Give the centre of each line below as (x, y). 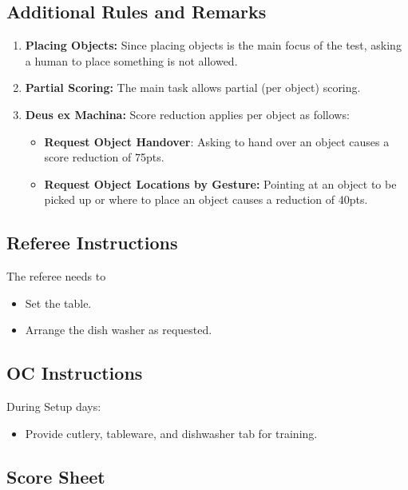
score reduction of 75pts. (104, 157)
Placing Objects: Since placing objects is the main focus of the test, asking (213, 45)
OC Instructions (75, 373)
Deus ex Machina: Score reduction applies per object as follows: (187, 114)
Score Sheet (56, 476)
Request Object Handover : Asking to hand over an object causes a (217, 141)
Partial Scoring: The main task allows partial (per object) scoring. (193, 88)
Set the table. (58, 303)
